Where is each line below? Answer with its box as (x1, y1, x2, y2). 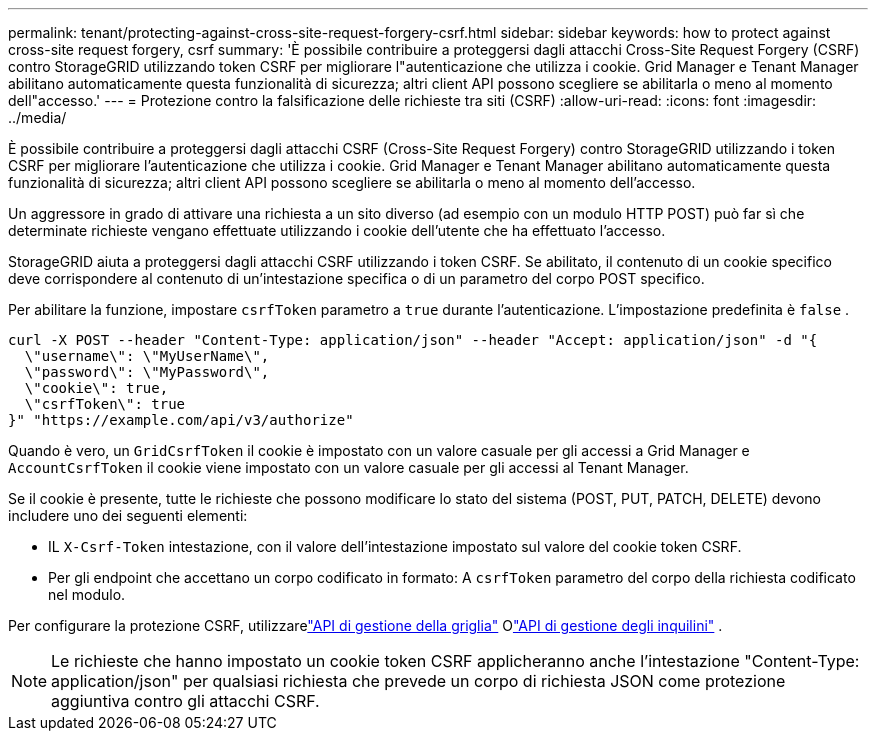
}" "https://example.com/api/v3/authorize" (8, 412, 354, 428)
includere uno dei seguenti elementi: (8, 507, 248, 524)
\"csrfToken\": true (24, 396, 186, 412)
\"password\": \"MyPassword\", (24, 364, 270, 380)
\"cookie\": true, (24, 380, 169, 396)
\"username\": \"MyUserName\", (24, 348, 270, 364)
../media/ (8, 109, 67, 126)
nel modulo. (48, 586, 126, 603)
